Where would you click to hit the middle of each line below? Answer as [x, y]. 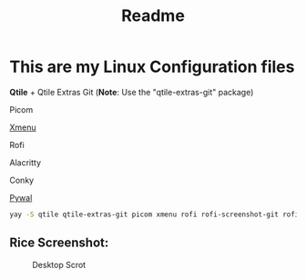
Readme [153, 16]
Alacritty [25, 162]
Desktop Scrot [59, 264]
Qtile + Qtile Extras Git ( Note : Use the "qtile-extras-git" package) [132, 92]
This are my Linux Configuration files [152, 67]
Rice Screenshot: [59, 243]
